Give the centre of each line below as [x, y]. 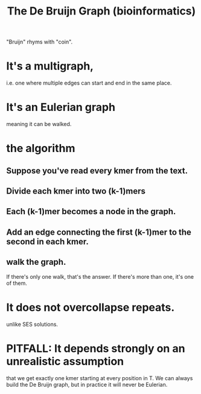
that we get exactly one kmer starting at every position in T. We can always [100, 378]
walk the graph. [36, 262]
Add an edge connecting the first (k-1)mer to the [99, 232]
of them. [17, 283]
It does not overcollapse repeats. [91, 307]
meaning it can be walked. [39, 124]
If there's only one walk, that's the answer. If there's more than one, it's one [100, 276]
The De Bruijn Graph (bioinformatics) [101, 11]
